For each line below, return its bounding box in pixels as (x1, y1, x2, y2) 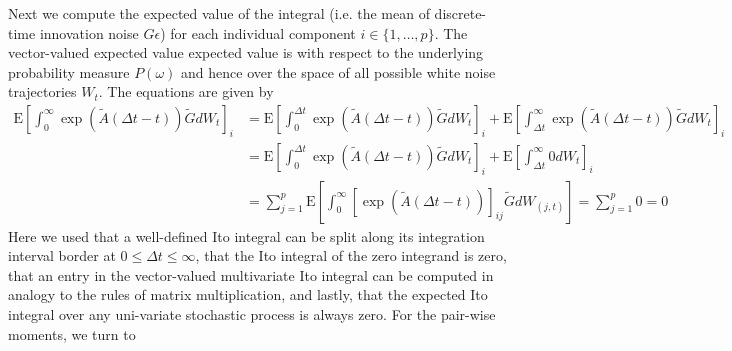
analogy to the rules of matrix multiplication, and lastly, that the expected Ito (8, 284, 488, 305)
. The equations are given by (98, 81, 274, 102)
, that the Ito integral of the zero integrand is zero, (195, 245, 507, 266)
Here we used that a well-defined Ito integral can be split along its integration (8, 225, 485, 246)
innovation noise (39, 22, 139, 43)
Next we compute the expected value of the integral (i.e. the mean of (8, 3, 430, 23)
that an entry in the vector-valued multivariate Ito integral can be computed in (8, 264, 494, 285)
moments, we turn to (8, 323, 136, 344)
